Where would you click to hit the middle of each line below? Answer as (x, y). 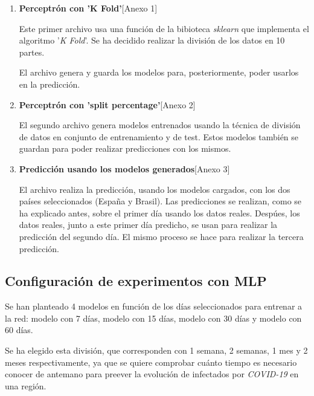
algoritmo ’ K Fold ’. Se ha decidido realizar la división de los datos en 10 (152, 40)
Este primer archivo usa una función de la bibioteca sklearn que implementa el (164, 28)
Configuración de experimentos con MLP (136, 281)
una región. (26, 385)
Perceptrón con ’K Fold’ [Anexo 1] (88, 8)
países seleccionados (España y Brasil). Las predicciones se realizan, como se (160, 201)
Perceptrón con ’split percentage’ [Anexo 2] (107, 104)
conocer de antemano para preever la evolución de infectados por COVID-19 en (152, 374)
